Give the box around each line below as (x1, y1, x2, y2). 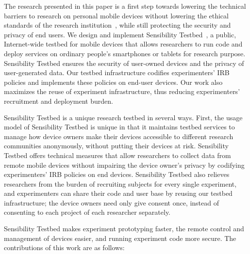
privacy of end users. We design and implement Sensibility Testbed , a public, (4, 29, 236, 39)
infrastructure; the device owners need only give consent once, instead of (4, 197, 219, 207)
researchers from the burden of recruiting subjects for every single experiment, (4, 178, 237, 189)
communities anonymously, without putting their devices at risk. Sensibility (4, 141, 229, 151)
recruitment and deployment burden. (4, 95, 113, 106)
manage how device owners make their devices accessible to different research (4, 131, 233, 141)
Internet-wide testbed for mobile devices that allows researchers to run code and (4, 39, 243, 49)
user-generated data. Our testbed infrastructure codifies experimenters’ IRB (4, 67, 230, 78)
